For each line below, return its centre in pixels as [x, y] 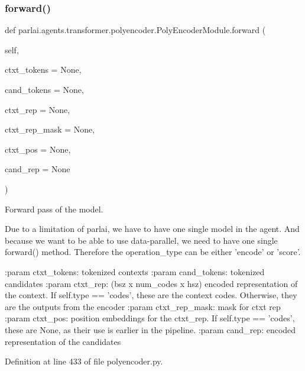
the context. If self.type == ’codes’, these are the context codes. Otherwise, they [151, 295]
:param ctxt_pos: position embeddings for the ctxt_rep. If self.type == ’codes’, [150, 318]
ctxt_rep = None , [38, 109]
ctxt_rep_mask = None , [50, 129]
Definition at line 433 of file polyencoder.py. [84, 361]
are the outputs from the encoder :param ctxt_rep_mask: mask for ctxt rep [143, 306]
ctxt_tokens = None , [43, 70]
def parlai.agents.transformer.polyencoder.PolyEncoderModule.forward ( [135, 30]
